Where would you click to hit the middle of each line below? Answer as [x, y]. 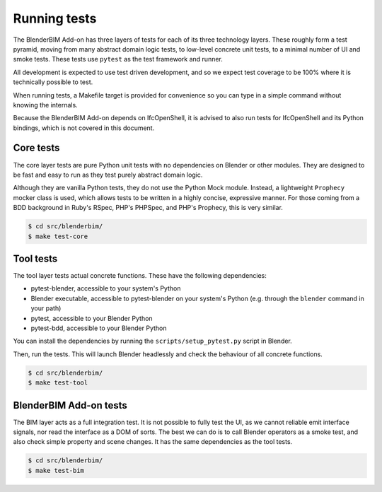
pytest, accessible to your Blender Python [92, 318]
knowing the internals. [45, 105]
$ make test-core [58, 236]
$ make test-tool [58, 383]
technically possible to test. [53, 82]
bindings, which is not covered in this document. [84, 128]
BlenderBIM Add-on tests [70, 405]
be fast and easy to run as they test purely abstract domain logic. [108, 175]
